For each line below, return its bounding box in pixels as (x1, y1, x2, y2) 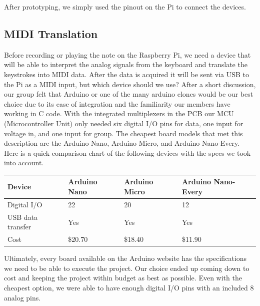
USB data (7, 211, 38, 222)
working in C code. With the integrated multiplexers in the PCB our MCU (4, 108, 234, 119)
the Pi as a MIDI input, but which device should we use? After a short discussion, (4, 79, 256, 89)
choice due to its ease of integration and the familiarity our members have (4, 98, 230, 109)
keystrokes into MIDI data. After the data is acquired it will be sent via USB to (4, 69, 249, 79)
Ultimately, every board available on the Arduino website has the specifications (4, 253, 246, 263)
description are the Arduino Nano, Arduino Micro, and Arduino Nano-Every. (4, 138, 240, 148)
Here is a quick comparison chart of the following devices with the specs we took (4, 147, 251, 158)
